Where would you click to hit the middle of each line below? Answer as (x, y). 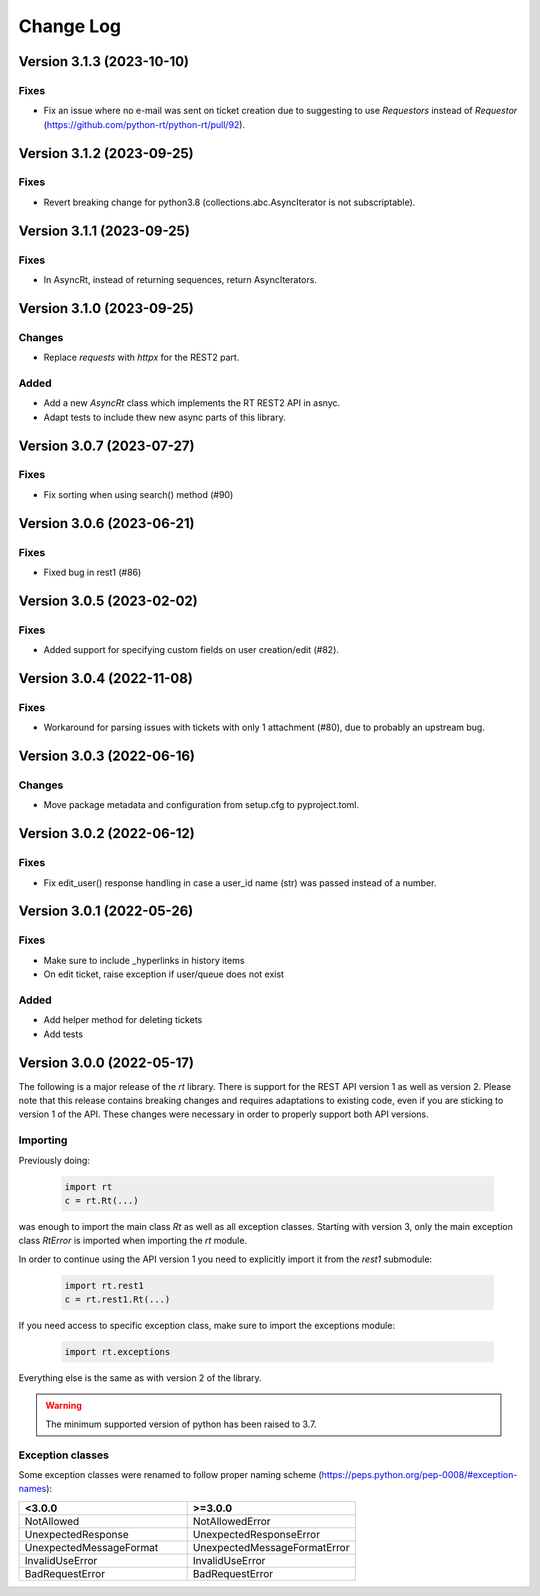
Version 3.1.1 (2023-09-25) (104, 230)
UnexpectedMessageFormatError (271, 1547)
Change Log (70, 26)
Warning (63, 1406)
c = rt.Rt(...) (101, 1200)
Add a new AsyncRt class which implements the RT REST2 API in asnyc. (192, 403)
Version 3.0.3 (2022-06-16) (106, 756)
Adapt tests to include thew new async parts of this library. (164, 417)
